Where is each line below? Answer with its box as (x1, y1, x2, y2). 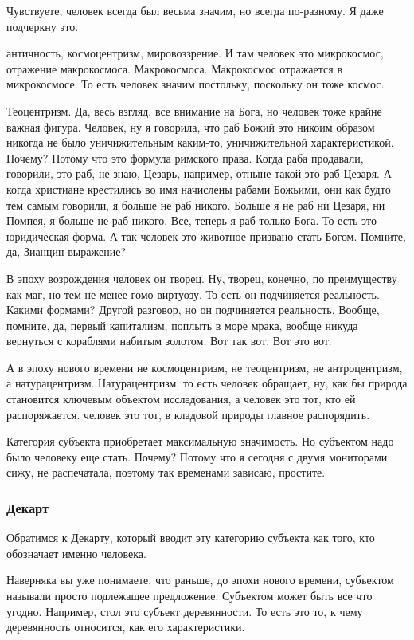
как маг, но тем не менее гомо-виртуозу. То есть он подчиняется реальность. (6, 285, 380, 302)
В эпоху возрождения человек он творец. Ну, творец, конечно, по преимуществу (6, 269, 397, 286)
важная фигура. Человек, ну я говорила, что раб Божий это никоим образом (6, 118, 375, 135)
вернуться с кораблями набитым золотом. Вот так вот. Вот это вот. (6, 332, 332, 349)
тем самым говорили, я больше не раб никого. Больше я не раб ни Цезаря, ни (6, 196, 385, 213)
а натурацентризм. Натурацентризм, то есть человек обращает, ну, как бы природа (6, 375, 408, 391)
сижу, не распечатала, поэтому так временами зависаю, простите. (6, 464, 326, 481)
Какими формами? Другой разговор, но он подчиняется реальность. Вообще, (6, 301, 380, 318)
